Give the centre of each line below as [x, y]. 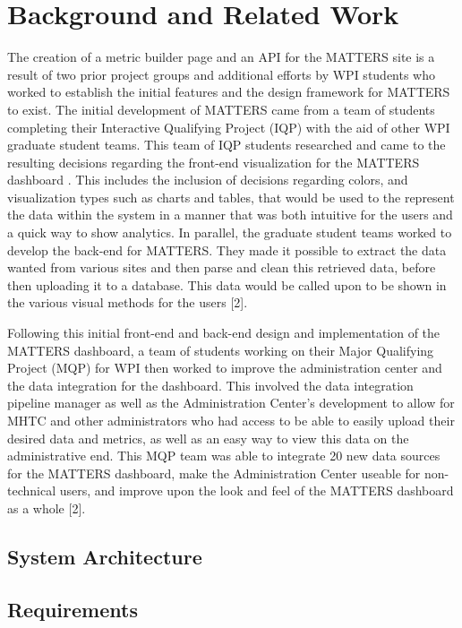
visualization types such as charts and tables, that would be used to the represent [231, 197]
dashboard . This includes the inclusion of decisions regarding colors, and [208, 180]
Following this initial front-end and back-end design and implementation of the [224, 333]
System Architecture [105, 556]
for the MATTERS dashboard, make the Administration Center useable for [214, 473]
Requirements [73, 609]
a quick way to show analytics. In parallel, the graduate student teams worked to [230, 232]
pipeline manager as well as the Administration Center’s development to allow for [231, 403]
